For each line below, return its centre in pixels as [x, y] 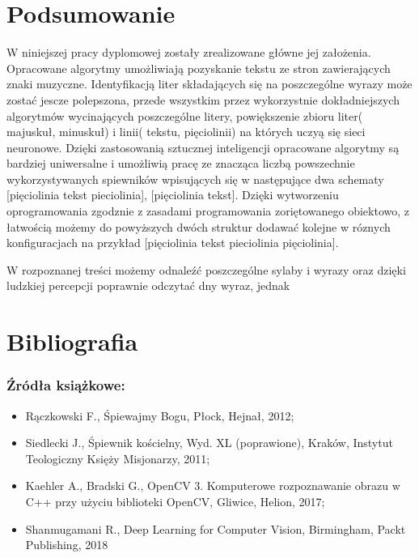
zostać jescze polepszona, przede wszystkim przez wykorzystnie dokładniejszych [203, 99]
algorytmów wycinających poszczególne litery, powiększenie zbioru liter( [185, 115]
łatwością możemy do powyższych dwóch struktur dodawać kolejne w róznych [199, 226]
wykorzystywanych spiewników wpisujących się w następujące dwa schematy [195, 179]
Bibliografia [72, 341]
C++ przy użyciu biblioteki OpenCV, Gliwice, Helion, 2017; [175, 501]
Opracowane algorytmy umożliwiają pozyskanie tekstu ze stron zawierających [199, 68]
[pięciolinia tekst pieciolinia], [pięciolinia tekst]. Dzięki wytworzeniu [173, 195]
